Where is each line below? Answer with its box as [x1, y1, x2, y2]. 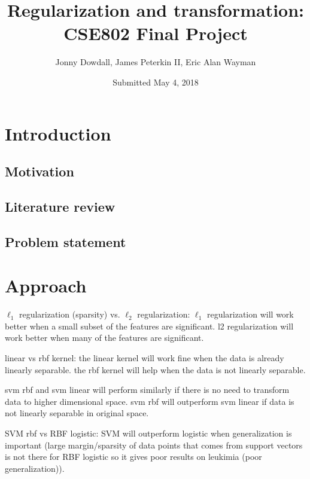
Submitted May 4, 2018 [113, 75, 199, 88]
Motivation [5, 162, 74, 181]
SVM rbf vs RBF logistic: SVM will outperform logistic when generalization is [5, 426, 292, 439]
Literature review [5, 197, 116, 215]
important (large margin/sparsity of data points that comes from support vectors [5, 438, 303, 451]
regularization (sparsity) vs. [19, 308, 120, 321]
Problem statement [5, 232, 126, 251]
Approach [5, 273, 87, 298]
